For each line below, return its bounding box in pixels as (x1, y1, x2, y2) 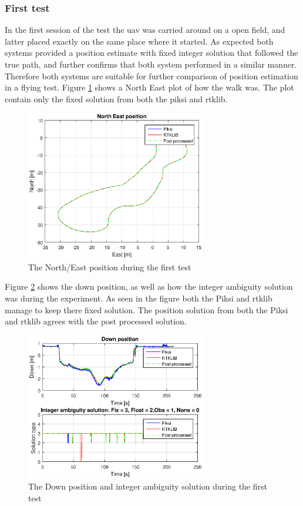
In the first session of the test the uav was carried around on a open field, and (5, 24, 285, 36)
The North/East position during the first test (28, 260, 191, 273)
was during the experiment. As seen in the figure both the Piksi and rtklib (5, 291, 272, 304)
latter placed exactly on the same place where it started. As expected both (5, 35, 274, 47)
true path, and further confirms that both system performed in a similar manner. (5, 58, 297, 70)
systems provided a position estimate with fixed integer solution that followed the (5, 46, 298, 59)
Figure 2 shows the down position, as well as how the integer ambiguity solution (5, 280, 293, 293)
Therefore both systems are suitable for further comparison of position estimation (5, 69, 298, 82)
